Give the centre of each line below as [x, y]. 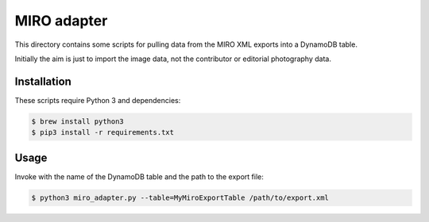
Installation [43, 81]
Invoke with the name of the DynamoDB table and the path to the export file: [139, 176]
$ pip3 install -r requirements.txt [103, 132]
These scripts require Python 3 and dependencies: [98, 100]
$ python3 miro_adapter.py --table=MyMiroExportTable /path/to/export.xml [180, 197]
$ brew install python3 [78, 121]
